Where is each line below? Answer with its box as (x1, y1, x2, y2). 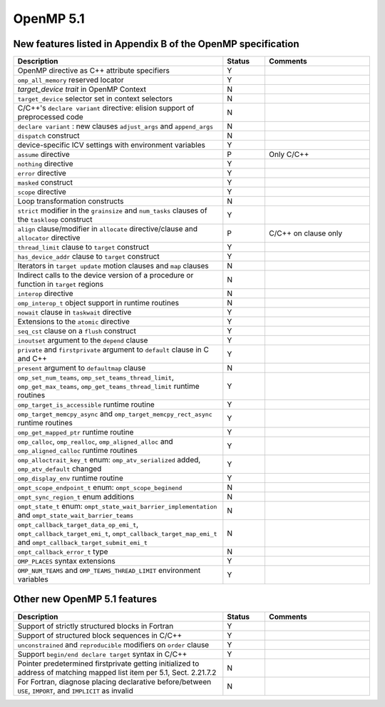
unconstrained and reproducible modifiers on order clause (17, 639, 210, 649)
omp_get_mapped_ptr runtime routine (17, 427, 134, 437)
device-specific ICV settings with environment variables (17, 140, 206, 150)
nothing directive (17, 159, 74, 169)
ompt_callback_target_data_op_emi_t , (17, 519, 139, 529)
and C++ (17, 354, 48, 364)
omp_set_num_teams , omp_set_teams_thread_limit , (17, 372, 175, 382)
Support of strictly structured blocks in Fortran (17, 621, 174, 631)
